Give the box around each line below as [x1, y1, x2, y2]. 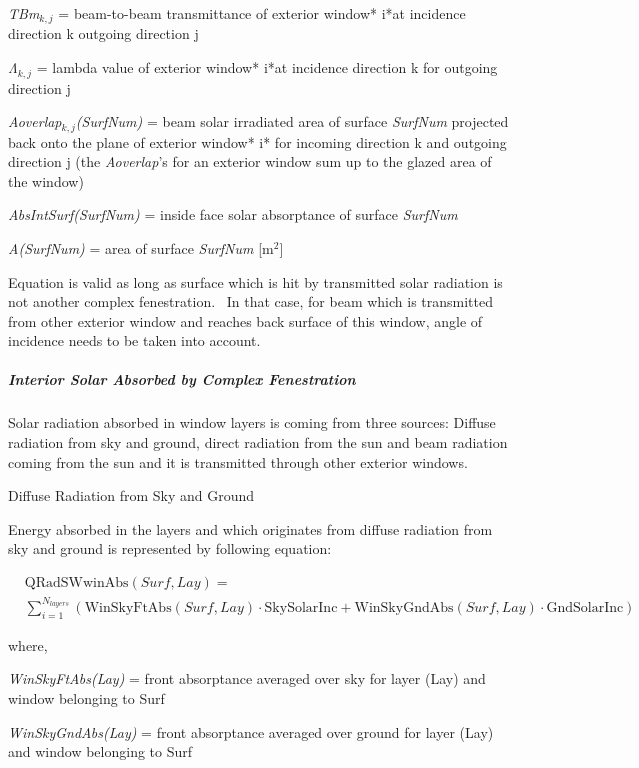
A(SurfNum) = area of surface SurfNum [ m [8, 237, 274, 258]
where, [8, 634, 48, 655]
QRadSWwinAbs [24, 576, 129, 591]
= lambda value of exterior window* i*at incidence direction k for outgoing [36, 57, 498, 78]
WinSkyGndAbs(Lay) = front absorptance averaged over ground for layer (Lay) [8, 721, 494, 742]
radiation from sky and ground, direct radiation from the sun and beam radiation [8, 432, 508, 453]
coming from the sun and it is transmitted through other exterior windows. [8, 451, 468, 472]
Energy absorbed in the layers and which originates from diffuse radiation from [8, 518, 493, 539]
